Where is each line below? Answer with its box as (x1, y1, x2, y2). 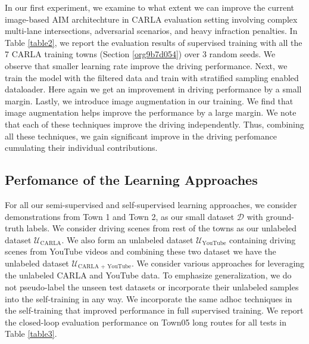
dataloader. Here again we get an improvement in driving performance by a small (5, 83, 302, 95)
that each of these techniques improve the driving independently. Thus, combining (5, 117, 304, 130)
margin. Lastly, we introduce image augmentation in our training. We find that (5, 94, 294, 107)
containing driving (229, 233, 296, 246)
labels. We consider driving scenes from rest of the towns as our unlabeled (26, 222, 296, 234)
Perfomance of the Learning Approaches (5, 171, 258, 189)
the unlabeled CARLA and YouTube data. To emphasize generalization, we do (5, 269, 292, 281)
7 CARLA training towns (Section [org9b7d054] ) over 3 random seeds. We (5, 48, 276, 60)
